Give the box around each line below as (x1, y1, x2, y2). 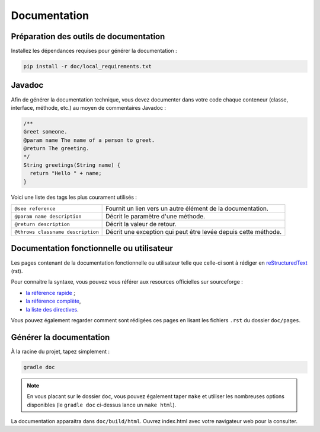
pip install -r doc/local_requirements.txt (23, 63, 152, 70)
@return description (14, 221, 71, 227)
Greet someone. (23, 128, 68, 135)
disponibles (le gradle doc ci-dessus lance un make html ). (27, 401, 177, 408)
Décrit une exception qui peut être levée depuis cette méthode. (105, 228, 282, 236)
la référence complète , (25, 297, 81, 305)
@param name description (14, 213, 82, 220)
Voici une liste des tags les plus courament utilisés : (11, 193, 137, 201)
